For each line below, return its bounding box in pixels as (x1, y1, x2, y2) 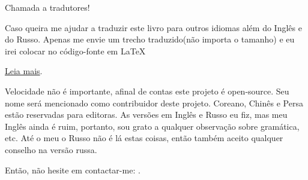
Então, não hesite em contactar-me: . (5, 163, 140, 176)
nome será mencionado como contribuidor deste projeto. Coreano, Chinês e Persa (5, 96, 303, 109)
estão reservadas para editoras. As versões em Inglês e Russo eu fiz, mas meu (5, 108, 288, 121)
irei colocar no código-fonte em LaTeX (5, 44, 146, 57)
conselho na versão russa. (5, 143, 97, 155)
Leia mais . (5, 65, 43, 77)
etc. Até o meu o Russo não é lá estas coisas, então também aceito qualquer (5, 132, 283, 144)
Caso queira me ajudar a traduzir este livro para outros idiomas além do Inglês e (5, 21, 302, 33)
